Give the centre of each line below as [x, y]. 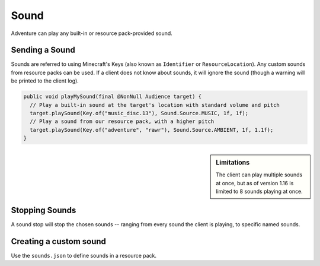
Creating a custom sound [59, 241]
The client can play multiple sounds [259, 175]
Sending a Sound [43, 50]
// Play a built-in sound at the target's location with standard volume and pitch [155, 105]
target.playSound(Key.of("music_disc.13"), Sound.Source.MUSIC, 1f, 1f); [139, 113]
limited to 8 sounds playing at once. [260, 191]
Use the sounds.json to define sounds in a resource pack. [84, 255]
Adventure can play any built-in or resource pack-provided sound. [92, 33]
